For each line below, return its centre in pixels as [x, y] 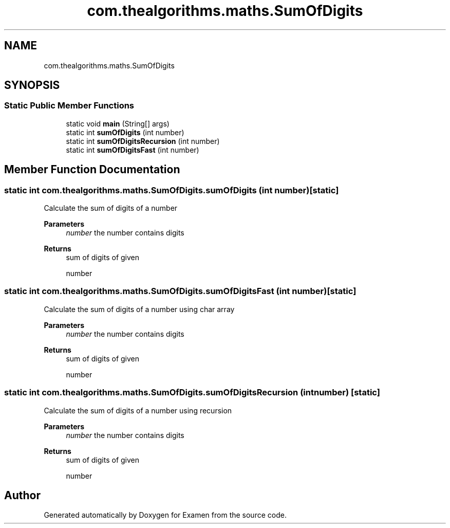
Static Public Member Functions [69, 106]
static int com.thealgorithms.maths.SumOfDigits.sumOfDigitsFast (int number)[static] [180, 291]
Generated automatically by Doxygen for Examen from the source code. [165, 515]
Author [22, 495]
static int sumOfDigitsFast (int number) [133, 150]
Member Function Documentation [92, 170]
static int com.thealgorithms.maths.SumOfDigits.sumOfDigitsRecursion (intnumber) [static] [192, 393]
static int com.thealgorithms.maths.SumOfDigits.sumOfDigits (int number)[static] [172, 190]
